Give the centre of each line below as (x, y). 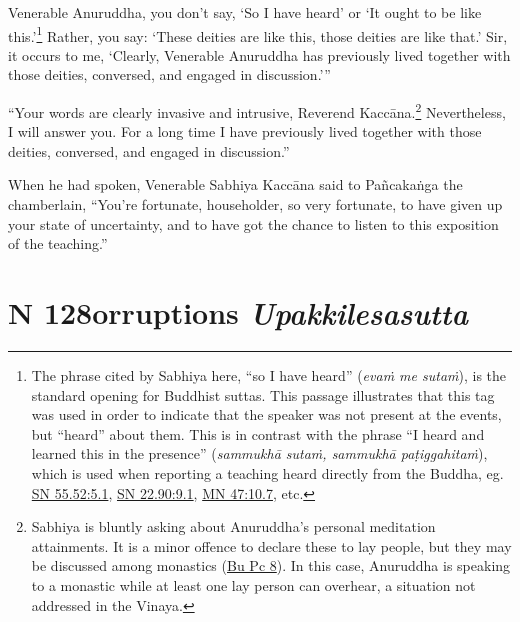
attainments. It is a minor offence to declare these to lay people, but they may (271, 545)
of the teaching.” (58, 243)
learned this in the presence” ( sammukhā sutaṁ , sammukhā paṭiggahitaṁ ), (259, 453)
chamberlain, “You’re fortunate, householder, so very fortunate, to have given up (255, 204)
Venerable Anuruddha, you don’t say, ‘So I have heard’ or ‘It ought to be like (245, 12)
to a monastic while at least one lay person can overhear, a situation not (253, 584)
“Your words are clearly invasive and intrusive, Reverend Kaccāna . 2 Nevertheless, (257, 110)
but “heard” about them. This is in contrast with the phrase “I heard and (258, 433)
